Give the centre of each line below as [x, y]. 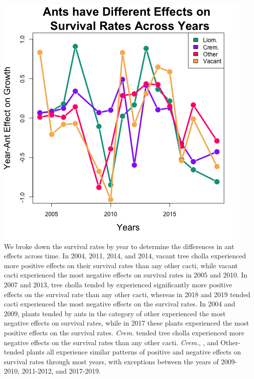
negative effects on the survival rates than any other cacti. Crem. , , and [111, 342]
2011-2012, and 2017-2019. [61, 371]
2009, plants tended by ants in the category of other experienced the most [115, 313]
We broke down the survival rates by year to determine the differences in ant [119, 246]
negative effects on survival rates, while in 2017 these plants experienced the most [127, 323]
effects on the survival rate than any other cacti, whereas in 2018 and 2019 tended [127, 294]
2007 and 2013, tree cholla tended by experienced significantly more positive [118, 284]
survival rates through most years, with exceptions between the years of [111, 361]
